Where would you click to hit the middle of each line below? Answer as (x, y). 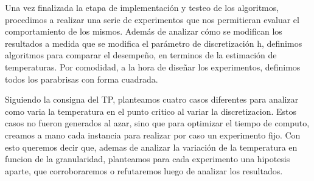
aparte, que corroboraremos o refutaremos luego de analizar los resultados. (144, 170)
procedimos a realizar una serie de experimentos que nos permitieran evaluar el (152, 19)
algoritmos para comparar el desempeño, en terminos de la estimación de (141, 55)
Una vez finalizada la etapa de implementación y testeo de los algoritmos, (142, 7)
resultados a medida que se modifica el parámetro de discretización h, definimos (154, 43)
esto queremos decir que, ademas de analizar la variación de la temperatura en (151, 147)
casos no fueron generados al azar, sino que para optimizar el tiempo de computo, (157, 123)
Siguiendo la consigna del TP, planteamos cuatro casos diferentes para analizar (152, 99)
